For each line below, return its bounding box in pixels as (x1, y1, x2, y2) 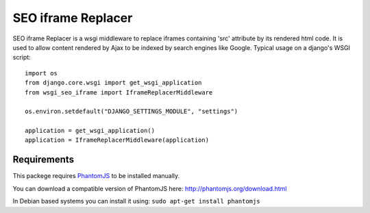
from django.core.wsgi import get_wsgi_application (25, 79, 202, 87)
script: (12, 53, 31, 62)
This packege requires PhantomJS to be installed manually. (12, 172, 180, 180)
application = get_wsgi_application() (25, 127, 156, 135)
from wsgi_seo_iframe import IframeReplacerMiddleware (25, 88, 213, 96)
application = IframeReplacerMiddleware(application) (25, 136, 209, 144)
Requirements (12, 154, 75, 166)
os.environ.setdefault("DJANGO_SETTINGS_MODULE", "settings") (25, 108, 238, 116)
